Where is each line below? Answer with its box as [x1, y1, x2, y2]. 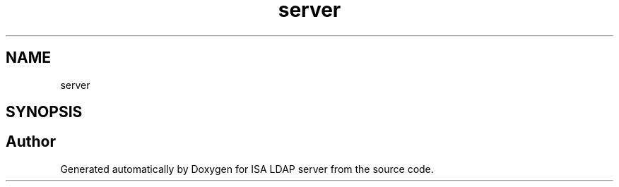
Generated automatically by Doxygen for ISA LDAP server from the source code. [60, 162, 434, 175]
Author [6, 133, 56, 151]
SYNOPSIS [6, 103, 83, 121]
